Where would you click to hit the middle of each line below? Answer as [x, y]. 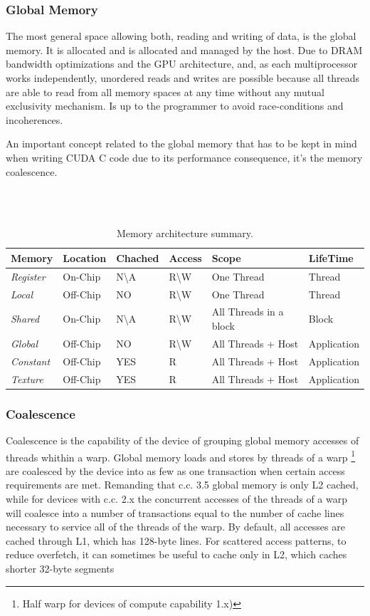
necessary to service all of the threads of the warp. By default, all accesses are [175, 527]
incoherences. [35, 119]
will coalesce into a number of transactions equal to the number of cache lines [175, 512]
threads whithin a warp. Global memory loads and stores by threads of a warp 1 [181, 456]
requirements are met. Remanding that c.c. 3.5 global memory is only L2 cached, [182, 485]
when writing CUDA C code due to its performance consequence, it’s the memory [184, 157]
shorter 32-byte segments [60, 568]
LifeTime [331, 257]
